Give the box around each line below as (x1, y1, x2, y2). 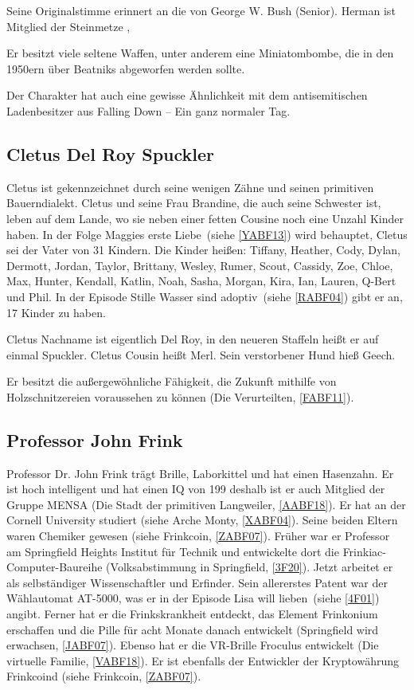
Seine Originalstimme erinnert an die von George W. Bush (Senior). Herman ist (6, 2, 396, 18)
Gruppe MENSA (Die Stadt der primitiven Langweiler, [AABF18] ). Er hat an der (6, 496, 406, 512)
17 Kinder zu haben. (6, 304, 106, 320)
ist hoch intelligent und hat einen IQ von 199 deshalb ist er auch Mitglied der (6, 480, 385, 497)
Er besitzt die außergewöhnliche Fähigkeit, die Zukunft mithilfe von (6, 373, 337, 390)
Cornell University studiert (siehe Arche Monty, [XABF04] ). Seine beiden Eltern (6, 512, 398, 528)
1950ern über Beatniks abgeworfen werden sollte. (6, 60, 245, 76)
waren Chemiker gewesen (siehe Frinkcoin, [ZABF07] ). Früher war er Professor (6, 527, 390, 544)
